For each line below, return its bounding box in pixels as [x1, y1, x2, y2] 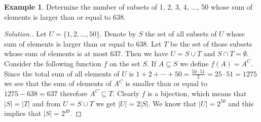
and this [228, 98, 254, 108]
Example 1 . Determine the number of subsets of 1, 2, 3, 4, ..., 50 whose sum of [4, 2, 253, 12]
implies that [4, 108, 42, 118]
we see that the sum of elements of [4, 78, 111, 89]
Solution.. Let [4, 28, 47, 39]
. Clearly [113, 88, 139, 98]
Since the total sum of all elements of [4, 68, 120, 78]
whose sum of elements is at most [4, 48, 108, 59]
